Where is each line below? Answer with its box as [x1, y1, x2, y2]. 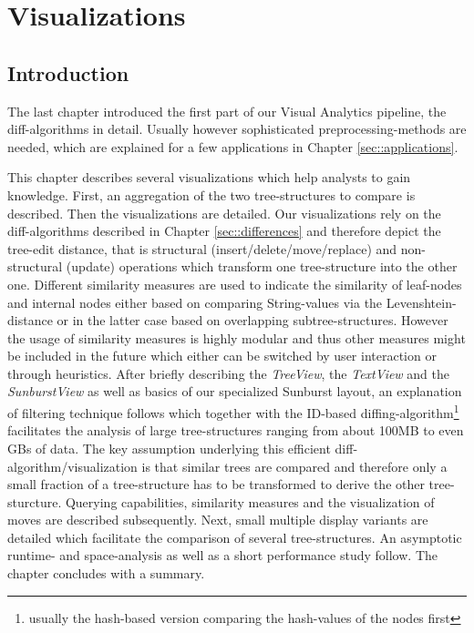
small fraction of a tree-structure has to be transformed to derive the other [7, 475, 425, 494]
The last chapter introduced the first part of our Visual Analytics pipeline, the [7, 101, 447, 120]
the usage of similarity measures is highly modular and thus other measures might [7, 328, 466, 347]
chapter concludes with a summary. [7, 564, 205, 583]
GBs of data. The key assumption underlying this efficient [7, 438, 331, 457]
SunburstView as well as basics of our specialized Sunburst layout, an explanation [7, 382, 462, 401]
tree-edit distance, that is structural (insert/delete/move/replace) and [7, 239, 397, 258]
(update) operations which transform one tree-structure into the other [66, 257, 458, 276]
